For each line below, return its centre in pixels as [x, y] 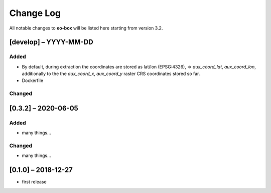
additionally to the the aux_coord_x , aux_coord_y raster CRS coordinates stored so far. [111, 74]
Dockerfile [33, 80]
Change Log [35, 13]
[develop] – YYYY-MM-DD [51, 42]
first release [34, 182]
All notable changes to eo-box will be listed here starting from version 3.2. [86, 28]
